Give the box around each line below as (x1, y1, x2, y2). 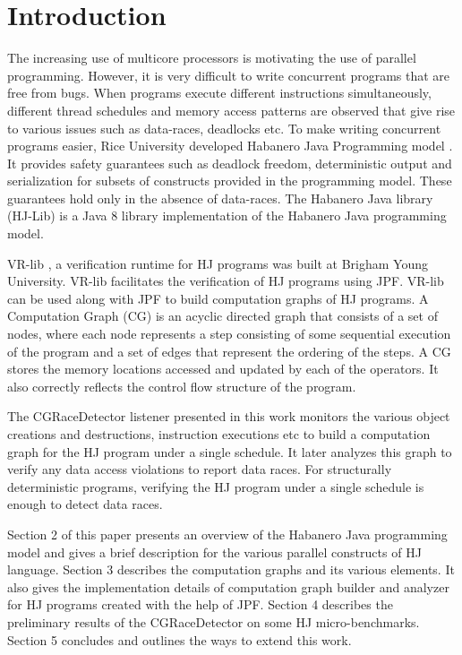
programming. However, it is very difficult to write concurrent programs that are (7, 65, 450, 84)
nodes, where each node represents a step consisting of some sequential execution (7, 324, 451, 343)
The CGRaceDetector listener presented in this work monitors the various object (7, 407, 450, 426)
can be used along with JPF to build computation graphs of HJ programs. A (7, 289, 429, 307)
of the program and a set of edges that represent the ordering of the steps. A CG (7, 341, 451, 360)
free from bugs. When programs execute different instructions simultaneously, (7, 83, 432, 102)
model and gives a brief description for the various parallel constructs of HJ (7, 542, 422, 561)
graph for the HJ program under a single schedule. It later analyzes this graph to (7, 442, 452, 461)
